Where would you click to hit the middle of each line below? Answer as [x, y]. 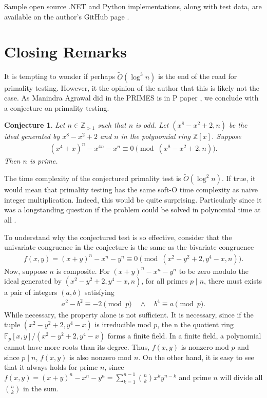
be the [238, 125]
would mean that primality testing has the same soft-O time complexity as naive [131, 190]
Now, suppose [26, 271]
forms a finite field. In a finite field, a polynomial [184, 336]
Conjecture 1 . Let [35, 125]
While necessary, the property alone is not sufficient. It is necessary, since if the [129, 314]
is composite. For [83, 271]
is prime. [44, 161]
